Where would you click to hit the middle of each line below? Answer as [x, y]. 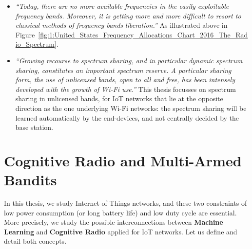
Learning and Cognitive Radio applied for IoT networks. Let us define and [121, 231]
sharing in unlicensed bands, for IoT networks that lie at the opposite [119, 98]
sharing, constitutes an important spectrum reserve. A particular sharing [123, 70]
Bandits [30, 180]
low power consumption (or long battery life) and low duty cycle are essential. [120, 212]
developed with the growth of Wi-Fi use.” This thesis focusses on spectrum [126, 89]
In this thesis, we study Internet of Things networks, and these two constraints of [126, 203]
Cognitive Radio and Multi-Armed [123, 160]
